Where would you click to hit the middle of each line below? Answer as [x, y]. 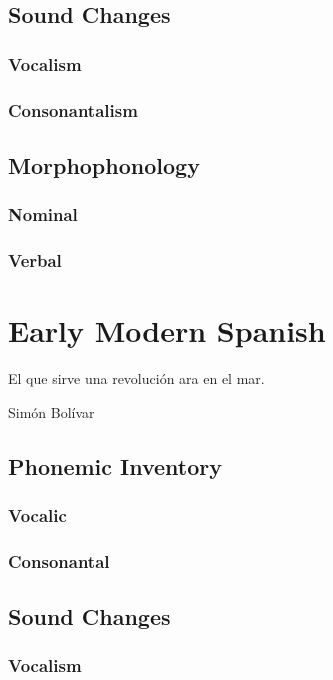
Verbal [35, 260]
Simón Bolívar [51, 411]
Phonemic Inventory [115, 465]
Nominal [43, 214]
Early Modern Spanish [167, 330]
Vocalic [37, 514]
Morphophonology [104, 164]
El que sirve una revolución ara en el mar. [136, 378]
